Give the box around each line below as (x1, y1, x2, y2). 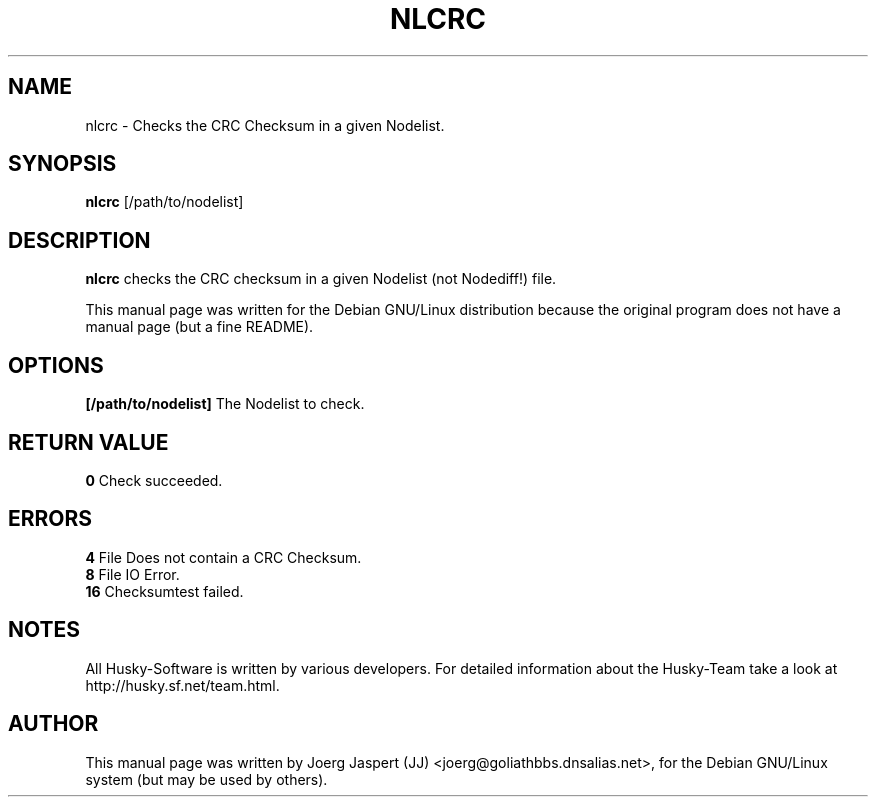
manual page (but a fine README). (85, 318, 314, 336)
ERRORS (8, 506, 93, 532)
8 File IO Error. (85, 565, 180, 583)
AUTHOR (8, 711, 99, 737)
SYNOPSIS (8, 151, 117, 177)
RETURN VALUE (8, 429, 169, 455)
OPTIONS (8, 352, 104, 378)
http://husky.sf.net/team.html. (85, 676, 280, 694)
